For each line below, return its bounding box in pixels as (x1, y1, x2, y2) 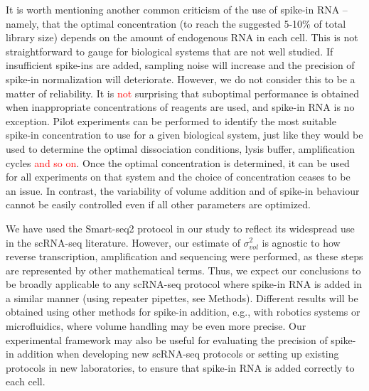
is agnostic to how (262, 235, 341, 250)
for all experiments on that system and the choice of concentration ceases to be (6, 169, 351, 184)
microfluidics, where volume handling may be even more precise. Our (6, 318, 306, 333)
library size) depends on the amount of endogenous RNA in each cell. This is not (6, 30, 358, 45)
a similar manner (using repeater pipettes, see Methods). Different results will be (6, 290, 358, 305)
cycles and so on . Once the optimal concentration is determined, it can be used (6, 155, 350, 170)
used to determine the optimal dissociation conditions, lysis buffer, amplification (6, 141, 355, 156)
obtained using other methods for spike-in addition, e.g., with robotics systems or (6, 304, 360, 319)
